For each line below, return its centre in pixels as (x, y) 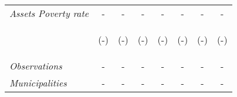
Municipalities (38, 83)
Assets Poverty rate (49, 13)
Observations (36, 66)
